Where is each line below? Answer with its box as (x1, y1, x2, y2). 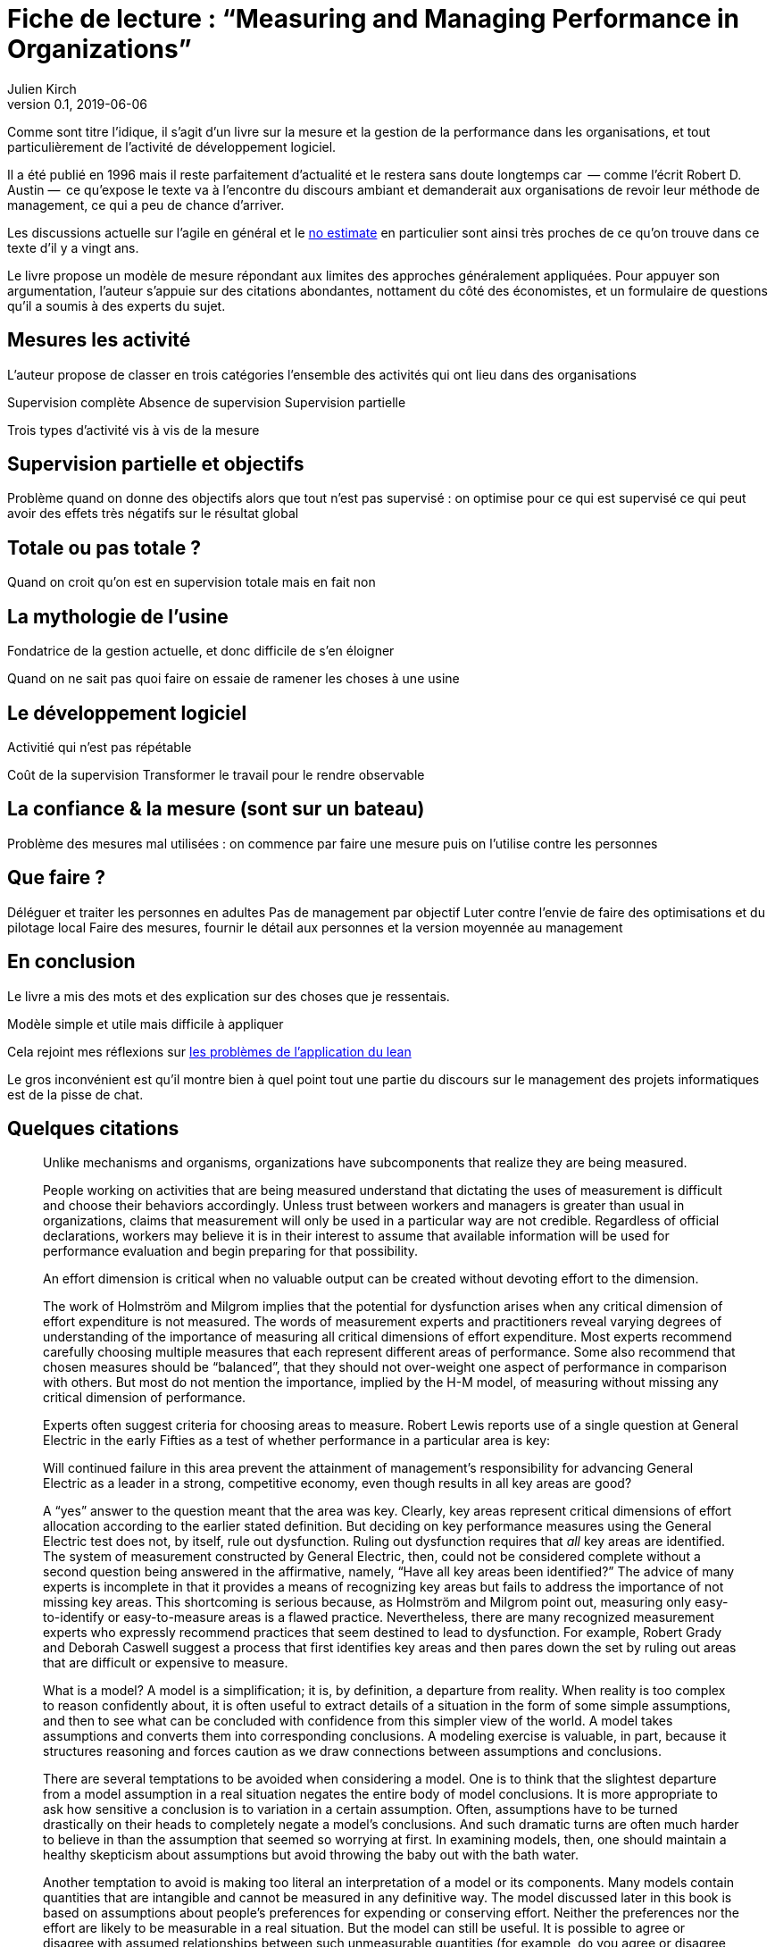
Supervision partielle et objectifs (7, 453, 304, 476)
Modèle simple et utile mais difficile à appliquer (7, 1015, 284, 1032)
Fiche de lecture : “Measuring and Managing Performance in (7, 4, 739, 34)
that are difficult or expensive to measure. (43, 1655, 288, 1671)
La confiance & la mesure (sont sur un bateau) (7, 798, 425, 821)
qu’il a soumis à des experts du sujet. (7, 297, 226, 313)
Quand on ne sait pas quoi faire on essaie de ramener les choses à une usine (7, 671, 460, 687)
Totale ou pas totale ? (7, 536, 201, 559)
